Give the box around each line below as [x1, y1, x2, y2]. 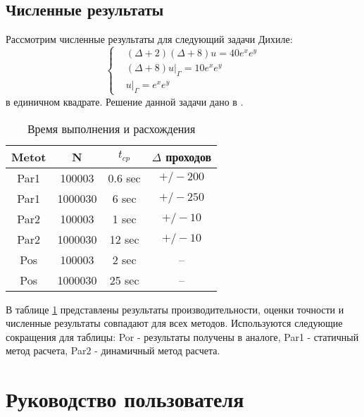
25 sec [109, 271, 139, 288]
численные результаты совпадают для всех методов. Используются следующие [6, 316, 343, 330]
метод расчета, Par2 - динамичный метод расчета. [6, 343, 220, 358]
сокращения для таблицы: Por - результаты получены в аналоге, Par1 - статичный [6, 329, 359, 344]
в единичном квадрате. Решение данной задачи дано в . [6, 94, 244, 108]
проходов [165, 148, 212, 165]
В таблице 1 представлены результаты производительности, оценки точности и [6, 301, 344, 316]
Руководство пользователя [6, 385, 244, 413]
